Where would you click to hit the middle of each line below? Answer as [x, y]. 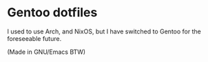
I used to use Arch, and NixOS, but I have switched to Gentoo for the [104, 31]
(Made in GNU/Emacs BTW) [46, 52]
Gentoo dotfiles [52, 13]
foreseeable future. [34, 38]
